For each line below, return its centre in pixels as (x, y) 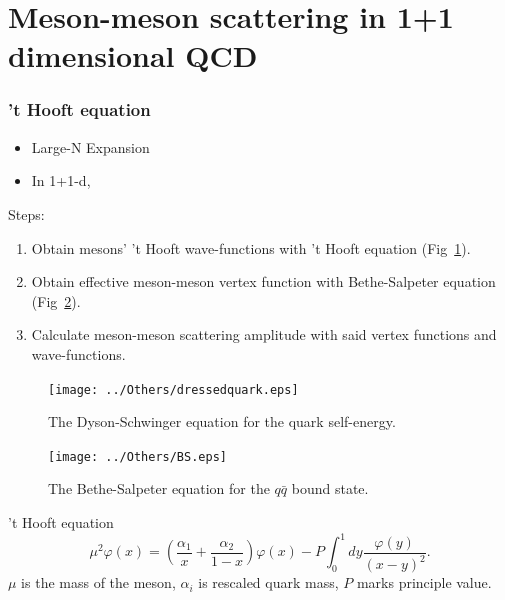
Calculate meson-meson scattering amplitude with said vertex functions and (264, 334)
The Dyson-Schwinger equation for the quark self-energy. (222, 421)
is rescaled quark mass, (268, 582)
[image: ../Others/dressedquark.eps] (173, 389)
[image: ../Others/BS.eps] (137, 456)
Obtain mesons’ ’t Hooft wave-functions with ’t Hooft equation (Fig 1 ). (251, 247)
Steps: (26, 213)
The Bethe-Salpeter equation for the (159, 488)
